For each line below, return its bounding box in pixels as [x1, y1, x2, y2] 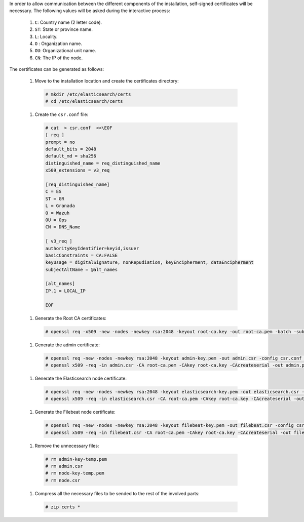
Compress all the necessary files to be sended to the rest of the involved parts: [34, 490, 200, 496]
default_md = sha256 [45, 153, 96, 159]
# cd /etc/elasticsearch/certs [45, 98, 124, 104]
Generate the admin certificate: [34, 342, 100, 348]
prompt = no [45, 139, 75, 145]
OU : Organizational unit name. [34, 48, 96, 54]
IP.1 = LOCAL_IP [45, 288, 86, 294]
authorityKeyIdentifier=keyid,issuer [45, 246, 139, 251]
